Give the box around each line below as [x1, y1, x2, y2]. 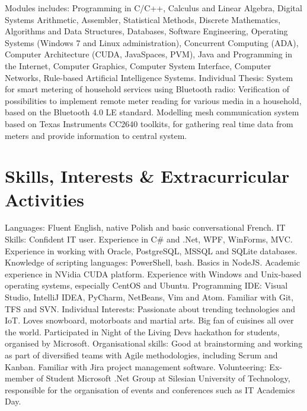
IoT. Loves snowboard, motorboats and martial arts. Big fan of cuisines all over [5, 314, 294, 326]
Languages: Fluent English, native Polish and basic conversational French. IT [5, 221, 286, 234]
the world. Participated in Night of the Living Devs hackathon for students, [5, 325, 280, 338]
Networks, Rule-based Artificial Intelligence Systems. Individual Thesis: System [5, 71, 293, 83]
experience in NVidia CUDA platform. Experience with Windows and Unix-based [5, 267, 302, 280]
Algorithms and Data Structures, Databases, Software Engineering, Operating [5, 25, 288, 37]
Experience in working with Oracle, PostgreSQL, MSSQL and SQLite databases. [5, 244, 298, 257]
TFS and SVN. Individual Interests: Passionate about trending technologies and [5, 302, 296, 315]
